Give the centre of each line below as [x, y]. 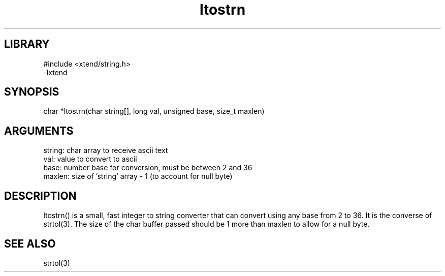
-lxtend [55, 72]
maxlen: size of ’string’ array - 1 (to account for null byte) [138, 176]
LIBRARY [27, 44]
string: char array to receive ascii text [106, 150]
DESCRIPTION [40, 196]
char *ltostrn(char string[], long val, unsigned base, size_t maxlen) [154, 111]
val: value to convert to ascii [90, 159]
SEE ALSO [30, 243]
